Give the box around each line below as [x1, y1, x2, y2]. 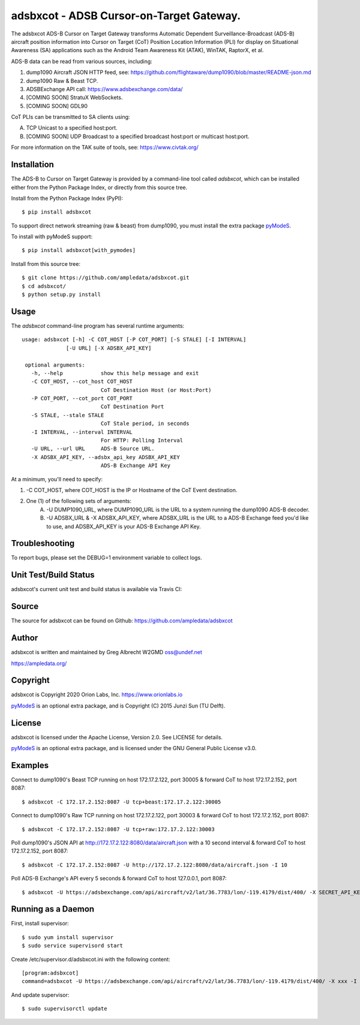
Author [11, 633, 38, 643]
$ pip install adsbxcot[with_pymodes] [22, 247, 136, 254]
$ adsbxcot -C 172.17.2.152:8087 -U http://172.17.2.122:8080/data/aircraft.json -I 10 [22, 861, 288, 868]
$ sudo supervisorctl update [22, 1005, 107, 1012]
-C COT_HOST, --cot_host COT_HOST [31, 378, 133, 385]
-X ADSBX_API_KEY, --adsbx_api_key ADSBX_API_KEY [31, 454, 180, 460]
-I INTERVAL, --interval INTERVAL [31, 428, 133, 435]
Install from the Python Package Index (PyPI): [11, 194, 123, 202]
